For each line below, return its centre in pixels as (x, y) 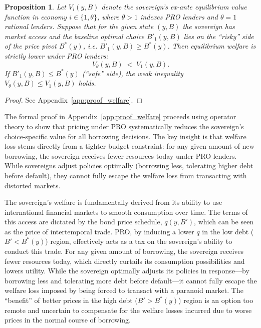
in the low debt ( (228, 231)
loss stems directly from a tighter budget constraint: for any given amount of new (129, 146)
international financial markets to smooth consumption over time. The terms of (126, 212)
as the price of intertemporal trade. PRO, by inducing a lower (99, 231)
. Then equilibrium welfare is (212, 46)
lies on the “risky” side (219, 36)
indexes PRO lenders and (179, 16)
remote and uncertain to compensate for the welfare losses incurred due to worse (128, 310)
